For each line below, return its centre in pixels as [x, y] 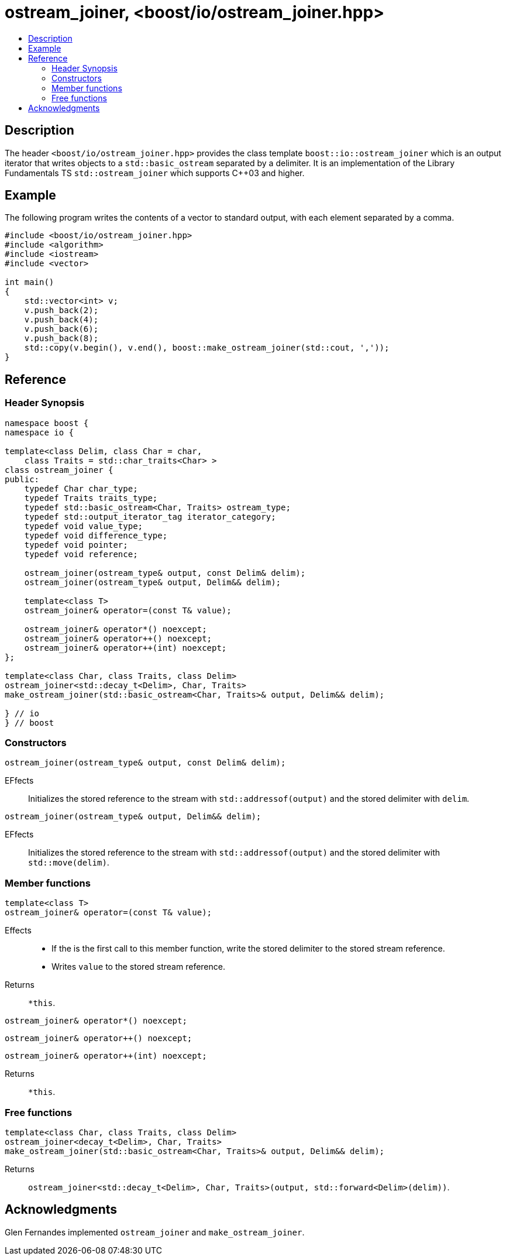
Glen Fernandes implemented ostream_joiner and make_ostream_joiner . [155, 1232]
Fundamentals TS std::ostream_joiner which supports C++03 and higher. [155, 173]
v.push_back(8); [61, 339]
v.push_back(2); [61, 310]
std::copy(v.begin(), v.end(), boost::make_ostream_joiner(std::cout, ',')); [207, 348]
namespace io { [39, 432]
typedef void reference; [81, 554]
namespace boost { [47, 423]
